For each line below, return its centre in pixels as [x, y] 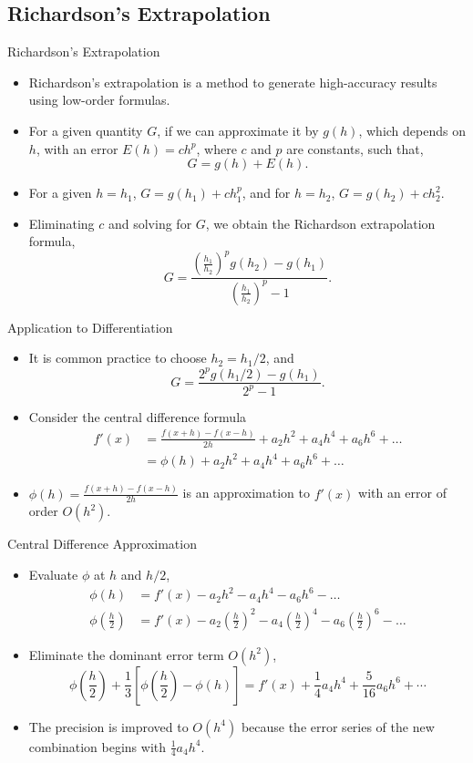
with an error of [402, 493]
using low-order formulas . [99, 100]
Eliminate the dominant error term [126, 654]
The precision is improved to [108, 726]
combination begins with [98, 746]
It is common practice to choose [118, 358]
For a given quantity [86, 130]
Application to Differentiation [90, 327]
